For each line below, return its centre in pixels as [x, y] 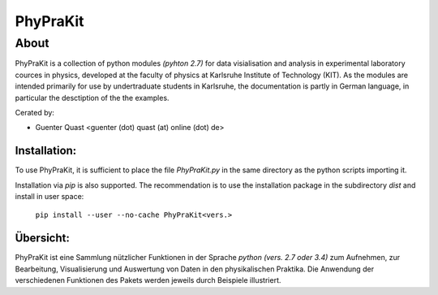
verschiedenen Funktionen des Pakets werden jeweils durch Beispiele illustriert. [148, 280]
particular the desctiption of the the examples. [92, 98]
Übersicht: [43, 239]
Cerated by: [34, 112]
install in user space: [49, 197]
